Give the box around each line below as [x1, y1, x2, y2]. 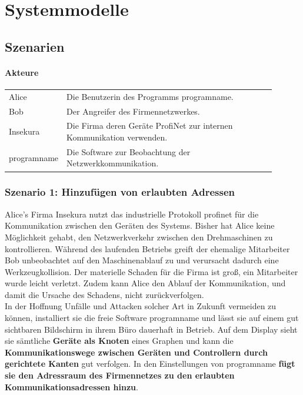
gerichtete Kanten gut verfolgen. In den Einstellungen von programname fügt [5, 357, 295, 370]
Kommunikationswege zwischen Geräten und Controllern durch [5, 346, 268, 358]
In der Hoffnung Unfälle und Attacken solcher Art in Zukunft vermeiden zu [5, 300, 277, 312]
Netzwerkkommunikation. [66, 157, 159, 169]
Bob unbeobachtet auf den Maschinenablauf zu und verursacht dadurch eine [5, 254, 279, 266]
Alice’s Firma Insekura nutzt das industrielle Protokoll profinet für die [5, 207, 259, 220]
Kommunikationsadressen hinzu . [5, 380, 138, 393]
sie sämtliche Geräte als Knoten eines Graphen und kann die [5, 334, 234, 347]
